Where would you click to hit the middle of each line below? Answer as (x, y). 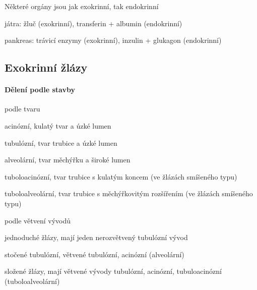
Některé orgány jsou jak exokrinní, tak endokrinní (82, 6)
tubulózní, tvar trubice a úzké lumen (61, 142)
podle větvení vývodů (38, 220)
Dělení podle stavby (40, 90)
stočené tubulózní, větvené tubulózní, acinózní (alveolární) (94, 254)
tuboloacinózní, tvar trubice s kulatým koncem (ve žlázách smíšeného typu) (121, 176)
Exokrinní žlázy (46, 67)
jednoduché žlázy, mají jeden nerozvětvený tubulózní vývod (96, 237)
